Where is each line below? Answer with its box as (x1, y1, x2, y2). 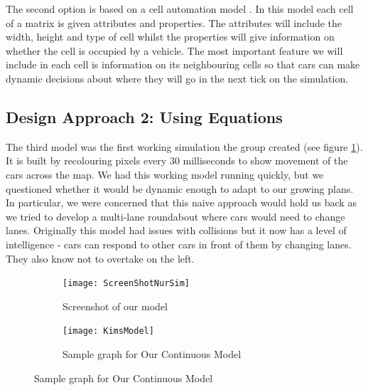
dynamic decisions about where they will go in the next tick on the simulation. (6, 70, 349, 85)
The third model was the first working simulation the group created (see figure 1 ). (6, 139, 363, 154)
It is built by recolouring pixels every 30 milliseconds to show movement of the (6, 153, 348, 168)
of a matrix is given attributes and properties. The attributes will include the (6, 15, 342, 30)
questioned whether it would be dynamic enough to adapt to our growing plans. (6, 181, 354, 196)
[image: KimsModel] (63, 326, 154, 337)
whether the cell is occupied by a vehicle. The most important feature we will (6, 43, 343, 58)
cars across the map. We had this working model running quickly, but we (6, 167, 324, 181)
